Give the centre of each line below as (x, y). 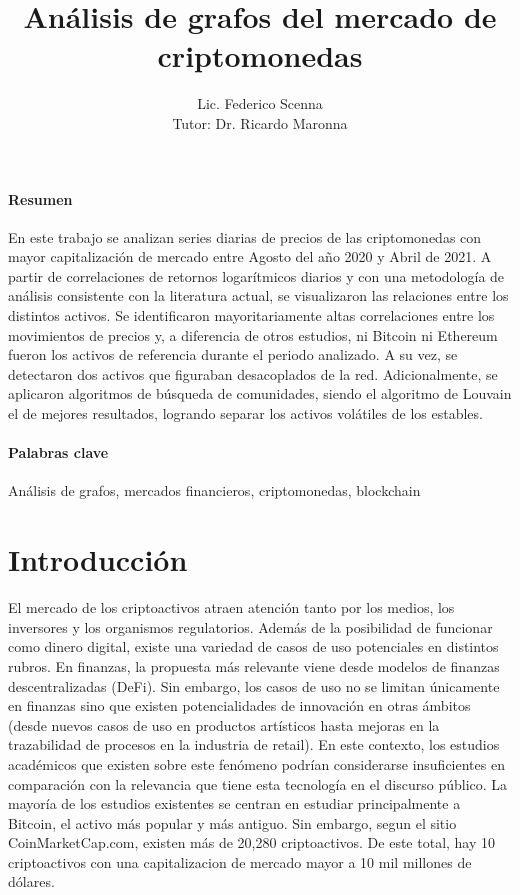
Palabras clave (58, 452)
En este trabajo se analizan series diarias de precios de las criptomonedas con (245, 236)
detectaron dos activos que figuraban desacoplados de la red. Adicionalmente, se (253, 373)
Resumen (40, 198)
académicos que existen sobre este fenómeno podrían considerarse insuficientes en (256, 763)
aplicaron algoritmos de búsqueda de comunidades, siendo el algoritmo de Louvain (260, 393)
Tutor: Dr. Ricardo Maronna (260, 122)
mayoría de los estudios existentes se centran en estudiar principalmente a (234, 803)
